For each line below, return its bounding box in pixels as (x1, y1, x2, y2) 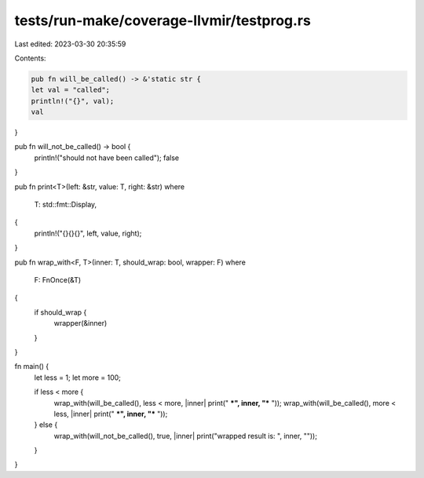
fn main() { (14, 362, 49, 371)
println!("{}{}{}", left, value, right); (34, 228, 142, 238)
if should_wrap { (34, 307, 87, 317)
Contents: (14, 53, 46, 63)
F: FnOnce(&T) (34, 275, 82, 284)
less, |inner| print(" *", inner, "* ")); (53, 409, 168, 418)
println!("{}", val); (31, 97, 115, 105)
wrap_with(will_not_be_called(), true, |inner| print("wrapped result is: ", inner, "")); (53, 431, 318, 440)
